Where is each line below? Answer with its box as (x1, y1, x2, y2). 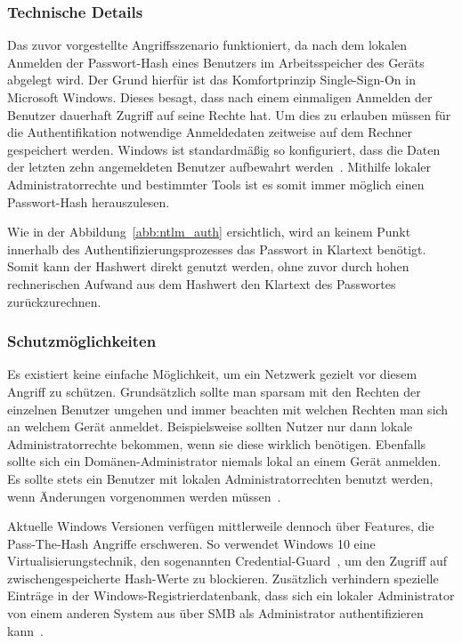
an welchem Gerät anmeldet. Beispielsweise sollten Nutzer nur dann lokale (7, 417, 413, 436)
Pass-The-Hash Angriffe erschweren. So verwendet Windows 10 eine (7, 534, 376, 552)
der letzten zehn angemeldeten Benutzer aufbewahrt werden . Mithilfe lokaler (7, 157, 432, 176)
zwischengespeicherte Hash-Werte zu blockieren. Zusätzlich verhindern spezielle (7, 568, 439, 587)
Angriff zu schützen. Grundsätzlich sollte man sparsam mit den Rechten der (7, 382, 421, 400)
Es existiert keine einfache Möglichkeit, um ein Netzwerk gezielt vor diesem (7, 365, 417, 383)
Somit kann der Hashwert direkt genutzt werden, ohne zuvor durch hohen (7, 257, 409, 276)
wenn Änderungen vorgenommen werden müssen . (7, 486, 281, 505)
